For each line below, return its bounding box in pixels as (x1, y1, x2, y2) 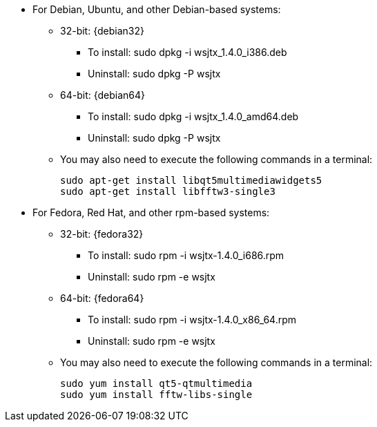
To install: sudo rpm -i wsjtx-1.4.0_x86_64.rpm (88, 314, 297, 325)
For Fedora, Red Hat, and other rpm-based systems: (32, 207, 270, 218)
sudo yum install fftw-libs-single (60, 389, 253, 400)
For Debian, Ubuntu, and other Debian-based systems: (32, 3, 281, 15)
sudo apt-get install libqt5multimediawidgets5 (60, 175, 322, 186)
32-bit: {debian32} (60, 25, 144, 37)
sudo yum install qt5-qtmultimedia (60, 378, 253, 389)
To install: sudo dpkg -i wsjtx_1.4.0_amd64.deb (88, 111, 299, 122)
